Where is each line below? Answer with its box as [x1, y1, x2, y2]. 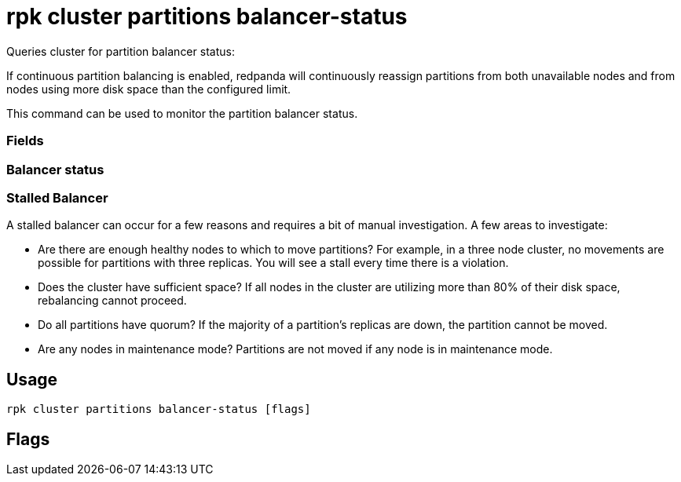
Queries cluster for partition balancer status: [6, 44, 235, 58]
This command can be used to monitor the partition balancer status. [6, 106, 358, 120]
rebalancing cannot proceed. [38, 294, 187, 308]
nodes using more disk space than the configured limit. [6, 82, 291, 96]
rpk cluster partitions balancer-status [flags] [6, 403, 311, 416]
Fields [6, 133, 44, 149]
